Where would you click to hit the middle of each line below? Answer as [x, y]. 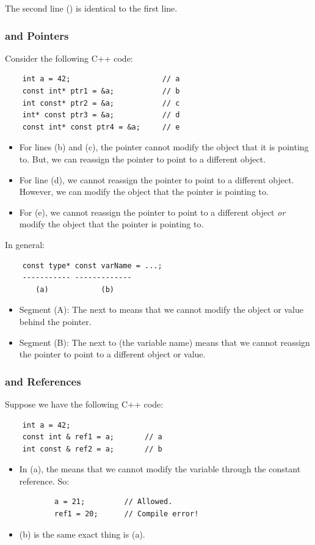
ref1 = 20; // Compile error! [127, 514]
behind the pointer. [55, 321]
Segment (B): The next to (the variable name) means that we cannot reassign [165, 342]
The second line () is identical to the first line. [91, 8]
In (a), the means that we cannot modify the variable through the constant [160, 469]
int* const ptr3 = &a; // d [101, 115]
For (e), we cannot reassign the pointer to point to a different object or [152, 212]
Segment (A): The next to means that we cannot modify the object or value [161, 309]
